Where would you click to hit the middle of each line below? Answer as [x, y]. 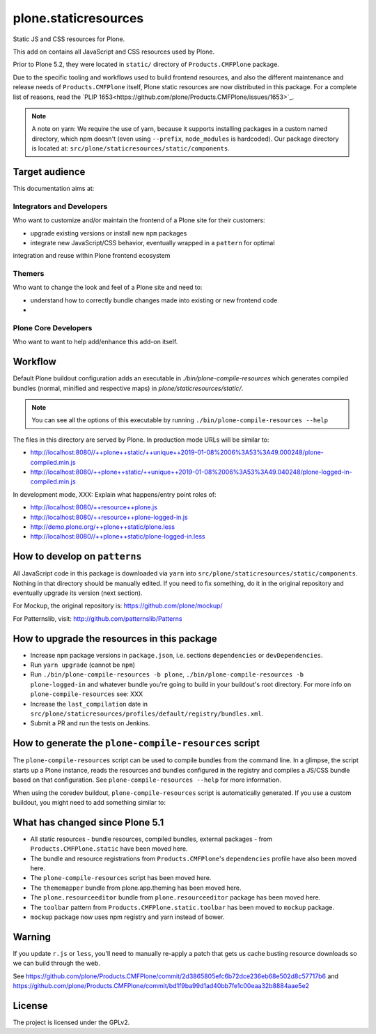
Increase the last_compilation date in [89, 704]
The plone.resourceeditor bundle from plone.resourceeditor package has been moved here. [175, 897]
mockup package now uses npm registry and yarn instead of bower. [127, 917]
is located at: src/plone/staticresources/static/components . [131, 148]
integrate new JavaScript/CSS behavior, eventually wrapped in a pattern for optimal [152, 242]
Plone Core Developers [53, 327]
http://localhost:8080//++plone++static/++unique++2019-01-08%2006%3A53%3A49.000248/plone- [177, 452]
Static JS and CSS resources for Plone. [69, 39]
